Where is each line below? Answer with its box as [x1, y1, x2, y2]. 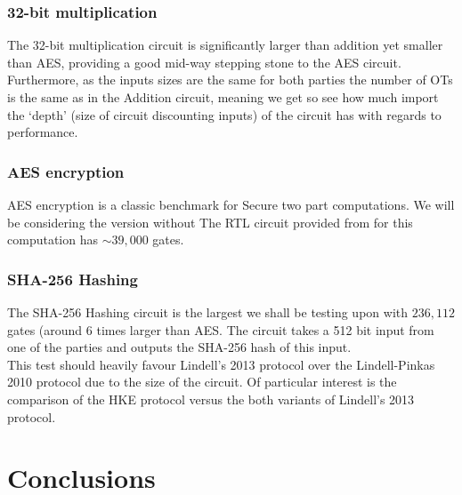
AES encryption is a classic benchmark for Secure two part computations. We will [7, 196, 455, 213]
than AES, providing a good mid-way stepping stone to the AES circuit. [7, 52, 401, 71]
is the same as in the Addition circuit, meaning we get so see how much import [7, 88, 439, 106]
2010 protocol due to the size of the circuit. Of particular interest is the [7, 372, 397, 391]
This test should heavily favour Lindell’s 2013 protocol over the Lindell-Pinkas [7, 355, 435, 373]
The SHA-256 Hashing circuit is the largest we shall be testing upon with [7, 303, 409, 321]
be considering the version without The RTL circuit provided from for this [7, 212, 413, 231]
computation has [7, 230, 98, 249]
